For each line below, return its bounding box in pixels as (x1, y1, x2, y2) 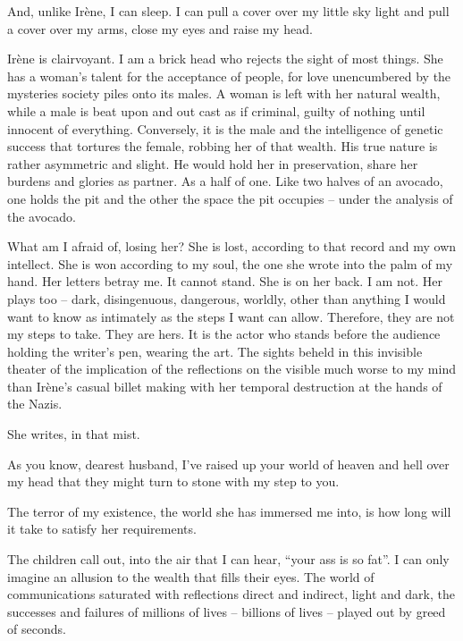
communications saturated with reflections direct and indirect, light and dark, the (7, 585, 455, 603)
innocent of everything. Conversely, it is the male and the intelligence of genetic (7, 119, 443, 138)
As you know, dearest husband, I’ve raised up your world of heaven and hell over (7, 454, 450, 473)
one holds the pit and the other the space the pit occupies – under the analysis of (7, 189, 453, 207)
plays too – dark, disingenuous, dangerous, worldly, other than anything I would (7, 289, 446, 308)
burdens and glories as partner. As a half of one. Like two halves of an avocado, (7, 172, 443, 190)
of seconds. (7, 620, 66, 638)
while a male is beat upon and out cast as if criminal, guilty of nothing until (7, 101, 425, 120)
